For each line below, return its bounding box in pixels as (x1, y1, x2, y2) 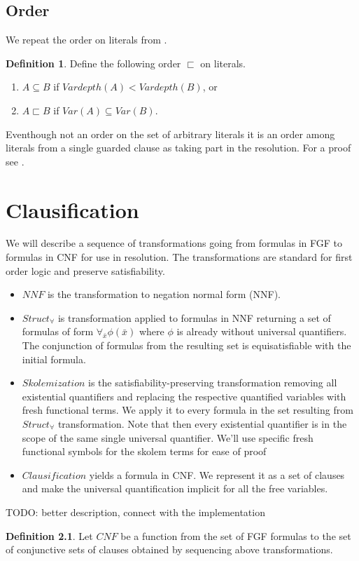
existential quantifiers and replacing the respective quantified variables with (22, 388, 346, 403)
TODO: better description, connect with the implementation (6, 504, 265, 519)
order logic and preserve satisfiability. (6, 263, 165, 278)
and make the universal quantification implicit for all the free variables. (22, 481, 328, 496)
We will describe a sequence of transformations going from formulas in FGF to (6, 236, 342, 250)
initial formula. (22, 351, 86, 366)
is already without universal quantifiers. (176, 324, 347, 339)
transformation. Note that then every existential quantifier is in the (57, 417, 347, 431)
